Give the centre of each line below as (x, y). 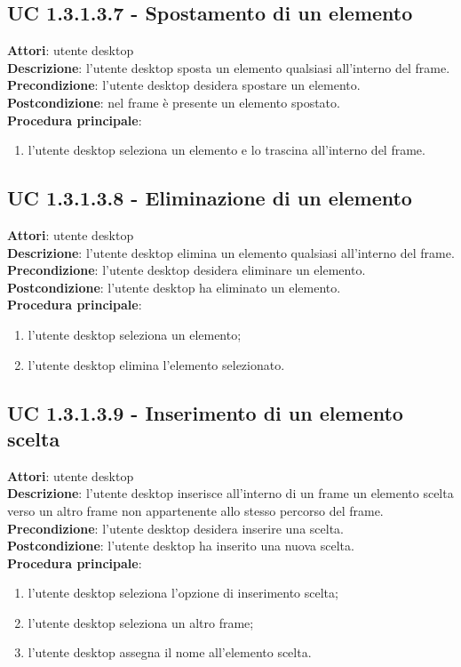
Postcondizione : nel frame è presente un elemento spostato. (174, 102)
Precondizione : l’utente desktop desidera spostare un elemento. (184, 85)
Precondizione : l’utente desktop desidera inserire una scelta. (175, 528)
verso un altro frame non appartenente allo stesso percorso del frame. (195, 510)
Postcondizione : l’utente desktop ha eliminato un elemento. (174, 287)
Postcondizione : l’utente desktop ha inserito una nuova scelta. (181, 546)
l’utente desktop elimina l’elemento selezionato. (156, 364)
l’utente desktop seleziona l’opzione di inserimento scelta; (183, 593)
